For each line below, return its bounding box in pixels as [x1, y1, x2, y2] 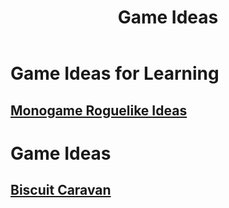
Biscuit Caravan [10, 182, 112, 199]
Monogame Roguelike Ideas [10, 102, 188, 119]
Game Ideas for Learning [10, 62, 220, 85]
